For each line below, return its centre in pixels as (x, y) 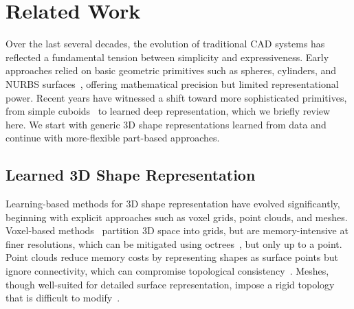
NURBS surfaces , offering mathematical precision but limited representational (172, 83)
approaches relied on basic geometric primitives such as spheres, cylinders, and (171, 70)
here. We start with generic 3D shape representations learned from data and (166, 124)
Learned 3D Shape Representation (131, 175)
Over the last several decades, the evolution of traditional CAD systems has (165, 44)
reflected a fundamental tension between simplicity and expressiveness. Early (167, 57)
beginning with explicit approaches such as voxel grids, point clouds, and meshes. (177, 217)
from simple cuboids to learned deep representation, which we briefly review (168, 111)
